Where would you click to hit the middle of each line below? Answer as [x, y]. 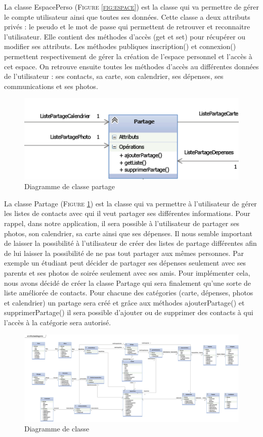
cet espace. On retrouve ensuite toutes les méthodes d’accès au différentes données [131, 66]
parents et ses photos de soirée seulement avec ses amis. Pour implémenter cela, [127, 272]
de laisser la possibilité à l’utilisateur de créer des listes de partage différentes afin [130, 243]
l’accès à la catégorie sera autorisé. [58, 322]
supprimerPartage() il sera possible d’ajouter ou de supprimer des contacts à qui [129, 312]
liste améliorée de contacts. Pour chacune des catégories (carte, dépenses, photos [129, 293]
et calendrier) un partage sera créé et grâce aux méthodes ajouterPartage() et [124, 302]
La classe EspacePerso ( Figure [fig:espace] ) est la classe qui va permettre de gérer [131, 7]
